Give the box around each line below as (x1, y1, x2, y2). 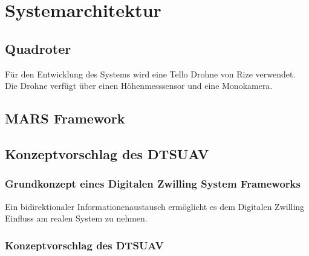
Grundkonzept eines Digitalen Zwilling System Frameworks (5, 176, 301, 191)
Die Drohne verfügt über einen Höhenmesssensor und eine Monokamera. (5, 79, 273, 92)
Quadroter (5, 39, 71, 57)
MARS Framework (5, 109, 125, 128)
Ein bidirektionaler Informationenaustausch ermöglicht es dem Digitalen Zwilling (5, 200, 305, 212)
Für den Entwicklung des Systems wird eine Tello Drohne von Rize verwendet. (5, 67, 296, 80)
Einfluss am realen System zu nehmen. (5, 212, 148, 225)
